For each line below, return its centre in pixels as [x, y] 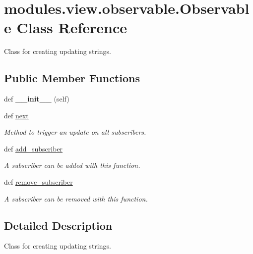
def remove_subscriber [38, 182]
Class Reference [72, 27]
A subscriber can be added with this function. [72, 165]
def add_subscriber [33, 148]
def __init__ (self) [37, 99]
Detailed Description [58, 225]
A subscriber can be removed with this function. [76, 198]
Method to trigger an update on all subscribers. [75, 132]
